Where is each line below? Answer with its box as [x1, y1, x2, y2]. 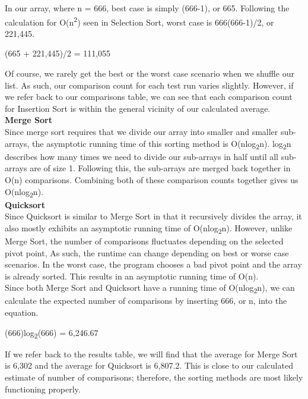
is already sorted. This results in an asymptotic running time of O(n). [5, 269, 259, 282]
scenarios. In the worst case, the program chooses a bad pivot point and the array [5, 258, 302, 271]
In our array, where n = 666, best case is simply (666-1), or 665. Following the [5, 2, 290, 14]
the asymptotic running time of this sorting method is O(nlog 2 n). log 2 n [32, 137, 291, 151]
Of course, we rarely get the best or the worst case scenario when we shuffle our [5, 67, 294, 80]
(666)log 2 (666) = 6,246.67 [5, 326, 99, 340]
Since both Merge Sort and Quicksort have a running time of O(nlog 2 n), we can [5, 281, 295, 296]
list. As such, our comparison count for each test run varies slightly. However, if [5, 78, 294, 91]
